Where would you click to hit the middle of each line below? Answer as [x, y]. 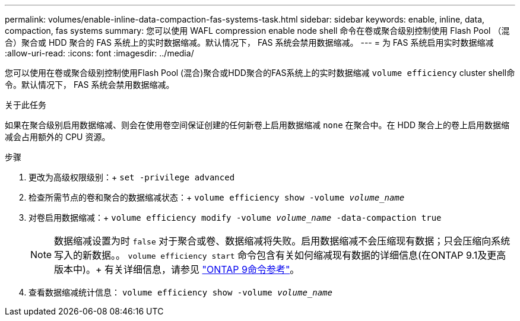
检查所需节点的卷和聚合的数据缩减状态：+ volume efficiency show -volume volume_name [217, 197]
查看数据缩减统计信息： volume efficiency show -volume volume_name [180, 292]
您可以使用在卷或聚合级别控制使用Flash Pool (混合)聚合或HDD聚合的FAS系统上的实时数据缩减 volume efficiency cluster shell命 [260, 73]
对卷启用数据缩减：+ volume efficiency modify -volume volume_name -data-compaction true [235, 217]
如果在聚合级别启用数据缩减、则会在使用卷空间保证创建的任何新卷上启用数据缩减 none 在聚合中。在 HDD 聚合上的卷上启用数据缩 [257, 125]
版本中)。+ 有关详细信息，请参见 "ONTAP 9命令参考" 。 [177, 269]
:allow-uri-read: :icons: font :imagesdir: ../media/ [99, 53]
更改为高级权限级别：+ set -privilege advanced [132, 177]
